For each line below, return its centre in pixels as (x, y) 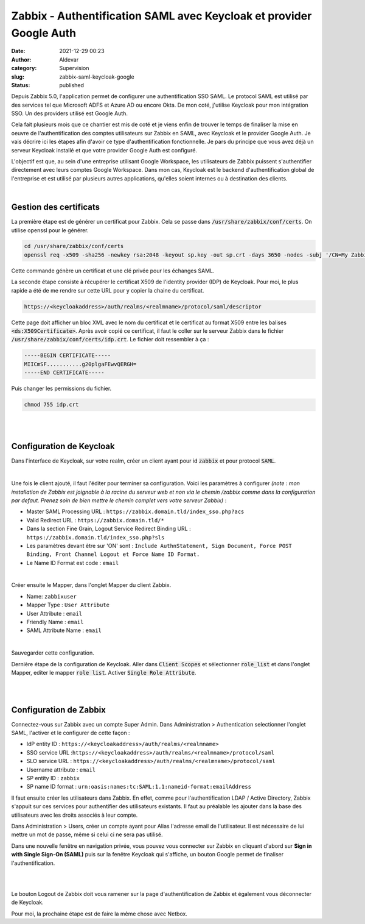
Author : (21, 59)
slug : (18, 77)
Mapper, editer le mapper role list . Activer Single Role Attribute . (104, 673)
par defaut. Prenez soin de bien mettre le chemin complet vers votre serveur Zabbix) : (119, 500)
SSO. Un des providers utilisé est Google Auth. (69, 113)
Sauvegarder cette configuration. (53, 653)
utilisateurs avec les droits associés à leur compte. (75, 815)
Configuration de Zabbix (59, 710)
